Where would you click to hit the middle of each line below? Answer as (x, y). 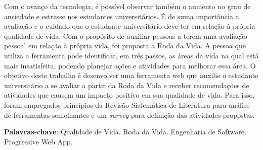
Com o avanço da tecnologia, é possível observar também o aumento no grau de (127, 6)
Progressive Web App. (38, 141)
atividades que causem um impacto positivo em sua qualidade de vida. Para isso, (129, 95)
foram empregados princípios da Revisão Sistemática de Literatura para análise (127, 104)
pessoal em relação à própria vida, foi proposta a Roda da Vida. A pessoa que (125, 46)
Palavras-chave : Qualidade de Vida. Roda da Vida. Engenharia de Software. (125, 132)
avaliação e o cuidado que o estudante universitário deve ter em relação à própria (130, 26)
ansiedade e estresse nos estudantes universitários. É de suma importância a (122, 16)
